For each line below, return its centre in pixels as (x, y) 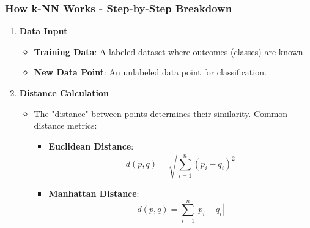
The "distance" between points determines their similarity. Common (161, 113)
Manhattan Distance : (94, 193)
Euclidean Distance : (91, 146)
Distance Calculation (64, 93)
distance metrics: (65, 125)
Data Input (43, 31)
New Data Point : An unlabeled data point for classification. (150, 72)
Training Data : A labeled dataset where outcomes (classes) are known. (170, 51)
